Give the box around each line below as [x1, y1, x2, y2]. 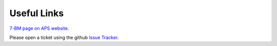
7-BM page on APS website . [9, 25, 69, 31]
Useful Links [9, 8, 64, 19]
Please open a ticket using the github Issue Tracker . [9, 34, 119, 40]
